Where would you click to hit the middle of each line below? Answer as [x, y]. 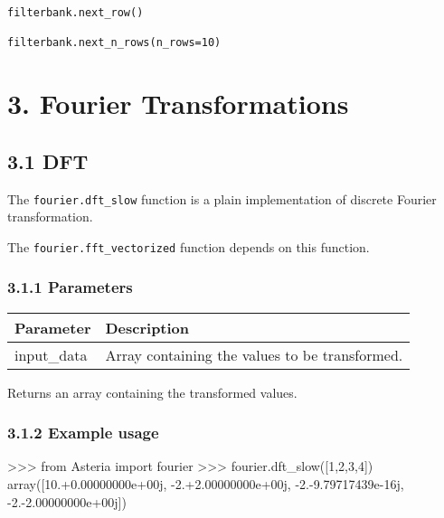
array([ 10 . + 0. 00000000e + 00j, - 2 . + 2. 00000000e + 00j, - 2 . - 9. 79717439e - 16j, [206, 484]
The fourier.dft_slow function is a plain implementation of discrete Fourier [222, 198]
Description [147, 327]
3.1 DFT [48, 160]
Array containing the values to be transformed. [254, 354]
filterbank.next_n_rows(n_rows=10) [114, 43]
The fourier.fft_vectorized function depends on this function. [189, 246]
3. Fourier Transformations [178, 104]
